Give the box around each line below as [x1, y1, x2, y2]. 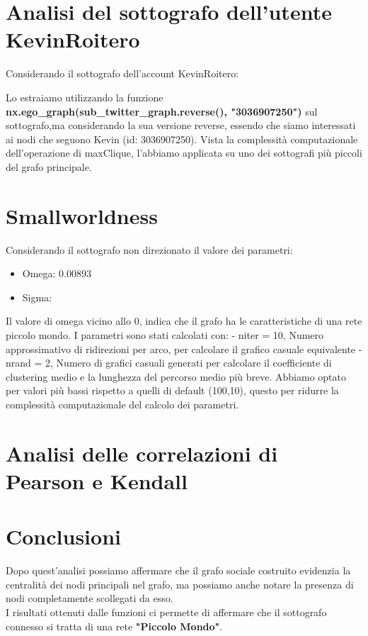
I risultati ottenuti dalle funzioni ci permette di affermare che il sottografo [6, 605, 327, 619]
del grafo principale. [6, 159, 92, 174]
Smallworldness [6, 201, 158, 230]
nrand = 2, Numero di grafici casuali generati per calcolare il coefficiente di [6, 355, 332, 370]
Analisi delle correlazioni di [6, 438, 278, 467]
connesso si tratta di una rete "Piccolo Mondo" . [6, 618, 223, 633]
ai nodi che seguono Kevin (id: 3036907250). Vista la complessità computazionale [6, 131, 358, 146]
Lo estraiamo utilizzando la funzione [6, 89, 163, 104]
